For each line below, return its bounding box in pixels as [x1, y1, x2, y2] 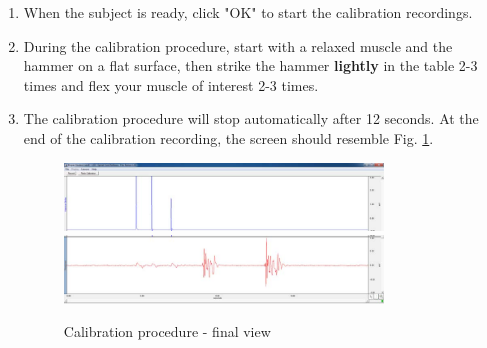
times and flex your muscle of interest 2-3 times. [23, 74, 319, 95]
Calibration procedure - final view [63, 321, 271, 342]
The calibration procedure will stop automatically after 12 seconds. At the [23, 108, 479, 129]
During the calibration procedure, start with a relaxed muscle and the [23, 35, 453, 56]
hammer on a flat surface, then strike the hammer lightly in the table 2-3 [23, 55, 478, 76]
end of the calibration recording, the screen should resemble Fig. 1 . [23, 127, 434, 148]
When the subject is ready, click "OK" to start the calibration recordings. [23, 2, 473, 22]
